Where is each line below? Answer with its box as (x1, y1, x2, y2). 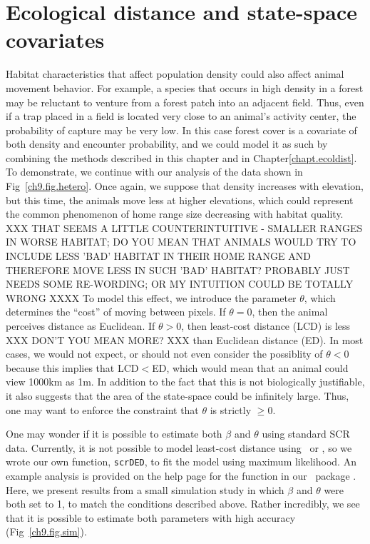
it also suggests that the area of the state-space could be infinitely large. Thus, (6, 388, 349, 403)
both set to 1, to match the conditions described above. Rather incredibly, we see (6, 496, 360, 511)
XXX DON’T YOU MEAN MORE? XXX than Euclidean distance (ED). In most (6, 332, 364, 347)
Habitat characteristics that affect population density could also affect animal (6, 66, 344, 81)
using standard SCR (262, 426, 350, 441)
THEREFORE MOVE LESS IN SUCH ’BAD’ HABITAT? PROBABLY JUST (6, 262, 350, 277)
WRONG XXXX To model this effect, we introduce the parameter (6, 290, 297, 305)
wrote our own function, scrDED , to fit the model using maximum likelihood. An (6, 454, 356, 469)
